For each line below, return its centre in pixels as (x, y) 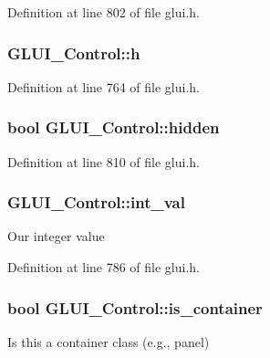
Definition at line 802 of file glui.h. (104, 12)
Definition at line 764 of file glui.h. (104, 86)
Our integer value (56, 236)
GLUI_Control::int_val (96, 202)
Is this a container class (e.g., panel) (109, 341)
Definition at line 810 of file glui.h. (104, 161)
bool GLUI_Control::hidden (114, 127)
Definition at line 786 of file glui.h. (104, 267)
